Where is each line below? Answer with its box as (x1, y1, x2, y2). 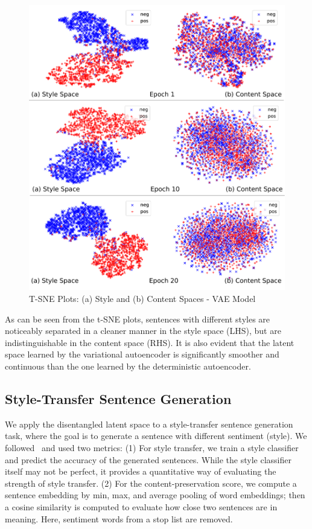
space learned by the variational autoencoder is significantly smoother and (5, 348, 279, 361)
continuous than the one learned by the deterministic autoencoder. (5, 360, 251, 372)
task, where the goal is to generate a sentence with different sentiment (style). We (5, 429, 307, 442)
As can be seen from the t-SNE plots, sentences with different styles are (5, 312, 270, 325)
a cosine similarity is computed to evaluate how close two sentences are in (5, 500, 278, 513)
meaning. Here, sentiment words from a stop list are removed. (5, 512, 233, 525)
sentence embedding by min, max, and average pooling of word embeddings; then (5, 489, 305, 501)
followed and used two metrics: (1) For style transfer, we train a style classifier (5, 441, 299, 454)
